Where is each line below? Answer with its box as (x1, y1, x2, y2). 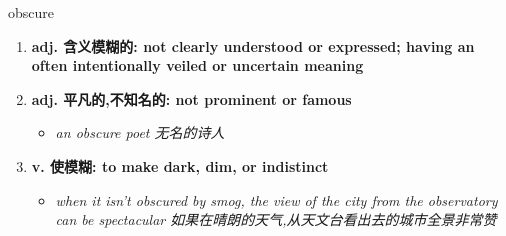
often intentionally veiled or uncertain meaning (31, 55, 364, 76)
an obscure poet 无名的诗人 (55, 122, 225, 143)
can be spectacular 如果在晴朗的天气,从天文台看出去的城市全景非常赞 (55, 209, 497, 230)
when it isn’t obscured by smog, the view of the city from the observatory (55, 189, 498, 210)
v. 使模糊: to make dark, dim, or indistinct (31, 155, 329, 176)
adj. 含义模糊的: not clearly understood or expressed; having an (31, 35, 475, 56)
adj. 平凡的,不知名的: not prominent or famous (31, 88, 352, 109)
